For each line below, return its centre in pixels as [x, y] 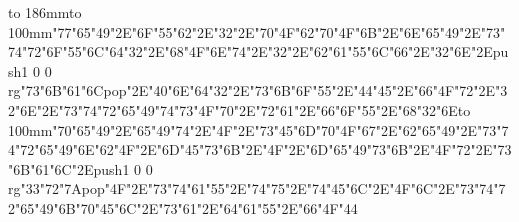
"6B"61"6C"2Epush [65, 168]
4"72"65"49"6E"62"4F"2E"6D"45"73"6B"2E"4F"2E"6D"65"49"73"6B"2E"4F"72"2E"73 [260, 149]
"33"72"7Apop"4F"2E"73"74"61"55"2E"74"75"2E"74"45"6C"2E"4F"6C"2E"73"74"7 [263, 188]
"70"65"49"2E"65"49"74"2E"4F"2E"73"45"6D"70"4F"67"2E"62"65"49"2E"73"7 [280, 129]
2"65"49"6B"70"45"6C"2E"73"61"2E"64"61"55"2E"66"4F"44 [183, 207]
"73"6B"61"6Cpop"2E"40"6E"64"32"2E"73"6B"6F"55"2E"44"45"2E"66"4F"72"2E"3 [264, 90]
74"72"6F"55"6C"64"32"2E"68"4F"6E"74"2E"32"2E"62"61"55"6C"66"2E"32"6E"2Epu [258, 51]
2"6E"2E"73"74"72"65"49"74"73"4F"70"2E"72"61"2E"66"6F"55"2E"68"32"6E [233, 109]
